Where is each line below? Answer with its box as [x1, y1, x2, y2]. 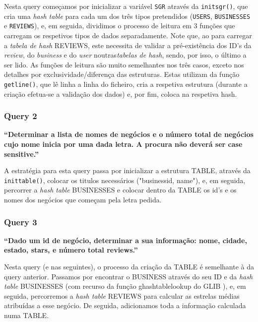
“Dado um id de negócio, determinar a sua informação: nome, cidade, [4, 235, 247, 245]
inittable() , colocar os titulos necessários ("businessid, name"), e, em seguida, [4, 175, 246, 185]
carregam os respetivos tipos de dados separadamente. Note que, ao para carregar [4, 30, 252, 40]
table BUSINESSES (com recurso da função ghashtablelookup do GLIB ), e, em [4, 281, 246, 291]
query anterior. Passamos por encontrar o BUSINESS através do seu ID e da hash [4, 271, 253, 281]
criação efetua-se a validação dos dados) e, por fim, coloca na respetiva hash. [4, 88, 237, 99]
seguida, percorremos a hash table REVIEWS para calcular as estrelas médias [4, 290, 240, 301]
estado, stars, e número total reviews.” [4, 245, 138, 255]
